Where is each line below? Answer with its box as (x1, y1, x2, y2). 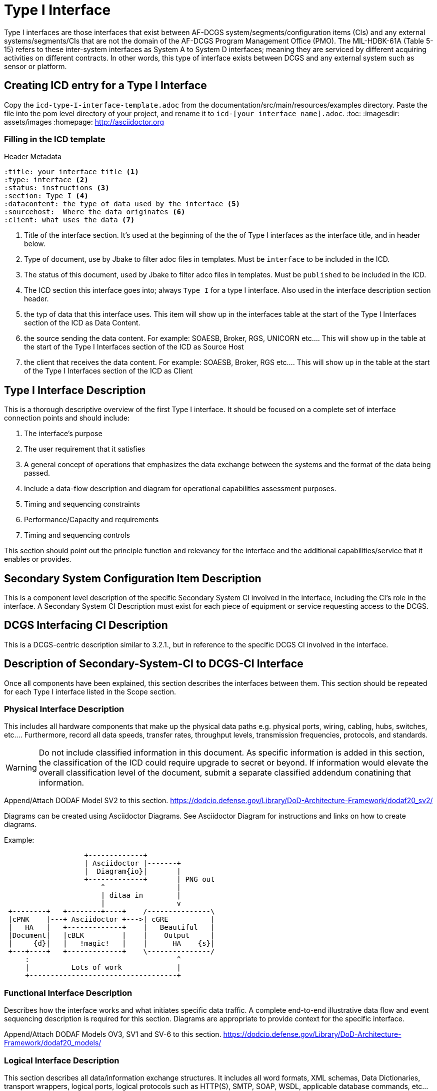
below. (24, 239, 45, 248)
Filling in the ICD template (4, 134, 105, 144)
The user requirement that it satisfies (24, 445, 145, 454)
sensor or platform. (4, 62, 67, 71)
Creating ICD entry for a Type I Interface (4, 79, 207, 92)
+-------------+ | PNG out (84, 875, 215, 884)
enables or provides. (4, 555, 71, 564)
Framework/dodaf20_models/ (4, 1038, 101, 1047)
